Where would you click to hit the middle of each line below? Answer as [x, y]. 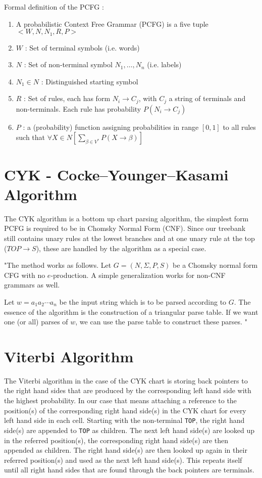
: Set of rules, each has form [67, 98]
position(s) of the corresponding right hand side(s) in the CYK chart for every [125, 410]
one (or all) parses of [36, 322]
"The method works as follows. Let [58, 265]
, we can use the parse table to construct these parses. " [161, 322]
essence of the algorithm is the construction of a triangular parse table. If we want [131, 312]
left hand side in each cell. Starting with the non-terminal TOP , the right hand [124, 420]
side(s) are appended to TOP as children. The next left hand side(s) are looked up [129, 430]
